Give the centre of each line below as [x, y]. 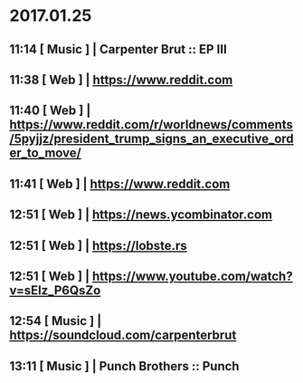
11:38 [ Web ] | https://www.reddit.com [121, 79]
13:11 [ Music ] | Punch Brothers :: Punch [124, 366]
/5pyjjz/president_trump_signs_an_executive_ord [151, 139]
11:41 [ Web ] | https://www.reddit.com [120, 183]
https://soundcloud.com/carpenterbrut [123, 335]
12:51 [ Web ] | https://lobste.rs [98, 245]
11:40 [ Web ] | [50, 111]
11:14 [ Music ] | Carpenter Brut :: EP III [118, 49]
